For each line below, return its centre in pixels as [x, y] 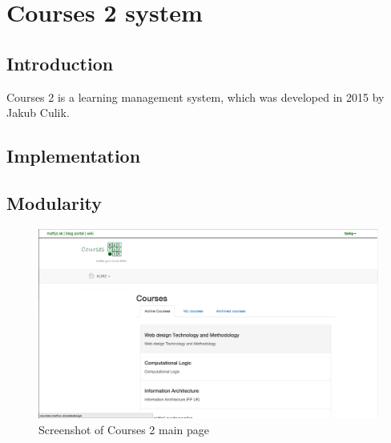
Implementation [74, 156]
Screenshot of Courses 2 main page [124, 429]
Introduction [60, 63]
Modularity [54, 202]
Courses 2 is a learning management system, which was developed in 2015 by [195, 97]
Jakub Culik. [38, 113]
